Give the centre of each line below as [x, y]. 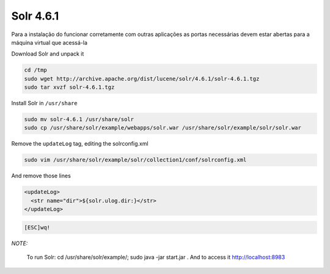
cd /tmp [35, 70]
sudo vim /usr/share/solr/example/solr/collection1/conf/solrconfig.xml [135, 160]
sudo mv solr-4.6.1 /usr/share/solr [79, 120]
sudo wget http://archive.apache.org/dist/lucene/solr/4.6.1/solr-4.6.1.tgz [142, 79]
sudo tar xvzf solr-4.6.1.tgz [69, 87]
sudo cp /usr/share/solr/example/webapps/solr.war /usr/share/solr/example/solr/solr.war [163, 128]
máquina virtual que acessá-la [50, 42]
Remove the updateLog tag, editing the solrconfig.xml [80, 144]
